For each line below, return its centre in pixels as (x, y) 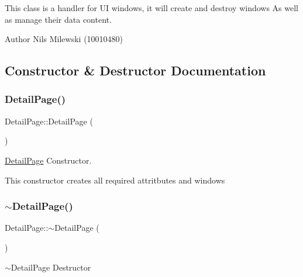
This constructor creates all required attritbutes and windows (115, 180)
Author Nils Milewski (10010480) (64, 39)
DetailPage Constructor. (48, 160)
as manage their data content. (58, 19)
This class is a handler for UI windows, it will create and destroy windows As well (151, 8)
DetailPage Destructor (51, 267)
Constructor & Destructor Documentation (135, 70)
